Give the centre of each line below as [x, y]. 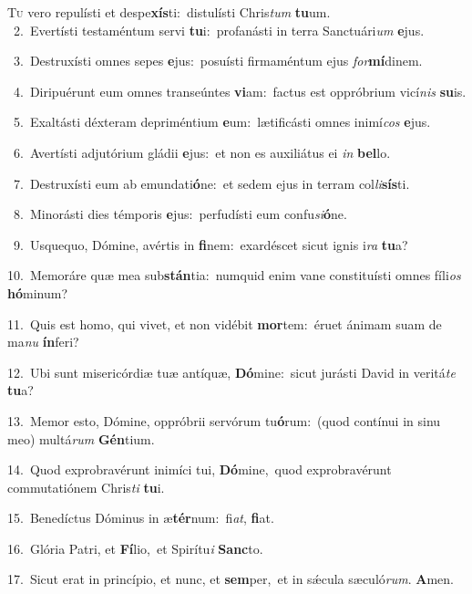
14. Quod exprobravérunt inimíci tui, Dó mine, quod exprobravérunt [200, 469]
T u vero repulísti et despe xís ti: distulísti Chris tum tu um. [169, 12]
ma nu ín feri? [43, 342]
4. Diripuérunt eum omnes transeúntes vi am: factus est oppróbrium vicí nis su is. [240, 91]
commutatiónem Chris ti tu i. [86, 487]
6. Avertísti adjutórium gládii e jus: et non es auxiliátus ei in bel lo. [202, 152]
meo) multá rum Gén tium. [81, 438]
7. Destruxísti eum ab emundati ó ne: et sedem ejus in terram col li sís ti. [211, 183]
